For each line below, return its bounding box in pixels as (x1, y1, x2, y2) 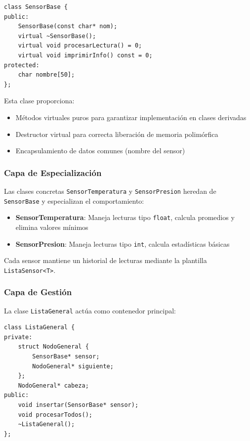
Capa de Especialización (4, 166, 102, 178)
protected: (4, 61, 40, 69)
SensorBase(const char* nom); (18, 23, 118, 30)
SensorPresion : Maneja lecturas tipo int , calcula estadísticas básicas (15, 238, 230, 249)
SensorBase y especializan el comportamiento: (4, 195, 144, 206)
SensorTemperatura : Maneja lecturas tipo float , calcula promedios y (15, 212, 235, 222)
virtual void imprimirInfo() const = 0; (18, 51, 153, 59)
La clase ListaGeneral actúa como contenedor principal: (4, 305, 176, 315)
